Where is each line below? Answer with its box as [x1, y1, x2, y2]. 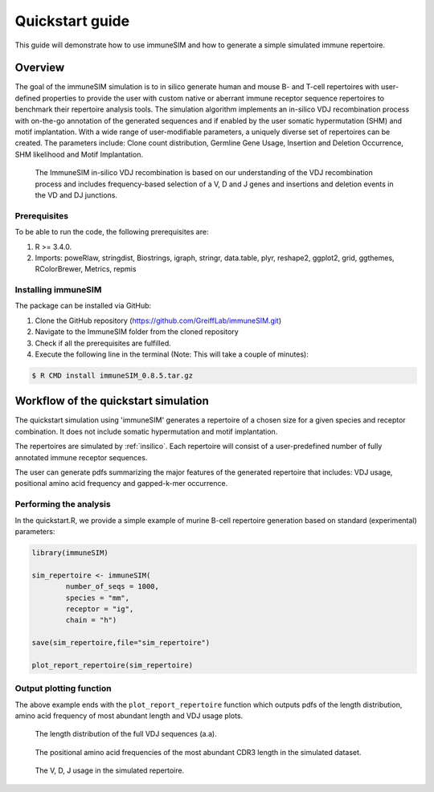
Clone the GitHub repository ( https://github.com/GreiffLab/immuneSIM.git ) [35, 316, 282, 325]
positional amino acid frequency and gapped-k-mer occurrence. [14, 479, 228, 488]
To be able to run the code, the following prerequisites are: [14, 227, 209, 237]
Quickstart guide [14, 12, 130, 30]
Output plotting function [14, 683, 112, 694]
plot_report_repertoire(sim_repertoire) [31, 660, 193, 670]
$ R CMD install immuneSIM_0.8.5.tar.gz [31, 370, 193, 380]
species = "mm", [65, 593, 130, 602]
